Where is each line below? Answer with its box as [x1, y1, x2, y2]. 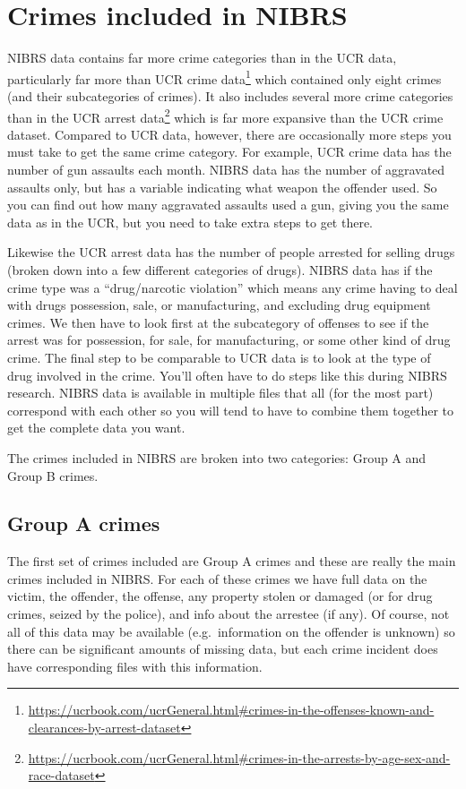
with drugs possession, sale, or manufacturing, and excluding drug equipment [7, 296, 431, 314]
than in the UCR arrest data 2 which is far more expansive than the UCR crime [7, 105, 444, 126]
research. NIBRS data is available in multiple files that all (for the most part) [7, 383, 434, 402]
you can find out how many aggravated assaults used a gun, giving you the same [7, 195, 449, 214]
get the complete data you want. [7, 418, 186, 437]
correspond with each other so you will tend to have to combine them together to [7, 400, 454, 419]
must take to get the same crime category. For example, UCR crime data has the [7, 142, 452, 161]
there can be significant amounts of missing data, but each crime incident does [7, 639, 438, 658]
